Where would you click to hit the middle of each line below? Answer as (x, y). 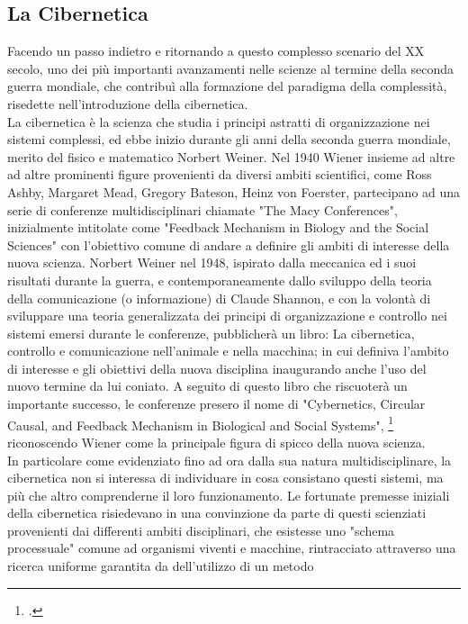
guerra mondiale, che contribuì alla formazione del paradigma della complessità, (227, 86)
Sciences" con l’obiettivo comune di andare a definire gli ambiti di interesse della (229, 244)
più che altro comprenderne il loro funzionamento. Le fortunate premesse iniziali (229, 495)
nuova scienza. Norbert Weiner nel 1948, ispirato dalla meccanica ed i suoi (212, 262)
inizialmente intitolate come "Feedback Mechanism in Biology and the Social (218, 227)
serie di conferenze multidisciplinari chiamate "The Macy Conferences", (202, 209)
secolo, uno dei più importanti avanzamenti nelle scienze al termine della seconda (231, 68)
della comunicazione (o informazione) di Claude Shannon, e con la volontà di (219, 298)
